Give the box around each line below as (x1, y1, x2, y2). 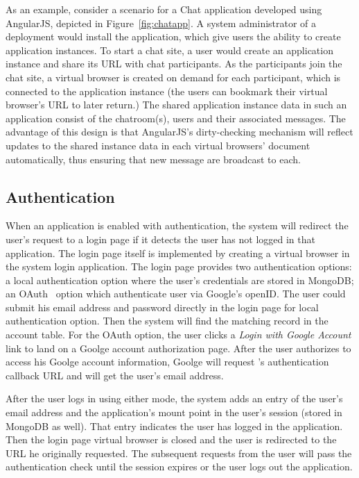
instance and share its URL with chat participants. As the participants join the (6, 56, 342, 71)
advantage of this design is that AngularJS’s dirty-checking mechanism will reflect (6, 124, 353, 139)
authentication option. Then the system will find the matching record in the (6, 313, 329, 328)
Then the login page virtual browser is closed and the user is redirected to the (6, 432, 337, 447)
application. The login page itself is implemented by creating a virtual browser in (6, 245, 350, 260)
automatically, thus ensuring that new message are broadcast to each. (6, 151, 301, 166)
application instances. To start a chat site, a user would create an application (6, 42, 333, 57)
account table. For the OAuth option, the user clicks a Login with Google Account (6, 327, 351, 342)
